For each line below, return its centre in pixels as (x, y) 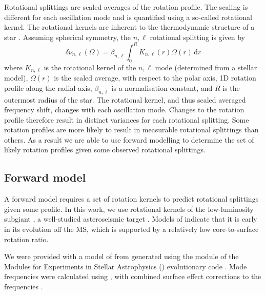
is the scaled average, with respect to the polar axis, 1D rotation (155, 78)
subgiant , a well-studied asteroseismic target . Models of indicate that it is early (131, 219)
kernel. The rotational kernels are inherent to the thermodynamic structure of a (129, 27)
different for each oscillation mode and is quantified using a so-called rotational (128, 17)
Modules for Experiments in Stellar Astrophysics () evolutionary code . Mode (126, 266)
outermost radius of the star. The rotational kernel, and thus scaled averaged (125, 99)
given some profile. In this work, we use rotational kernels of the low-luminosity (129, 209)
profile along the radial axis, (48, 87)
